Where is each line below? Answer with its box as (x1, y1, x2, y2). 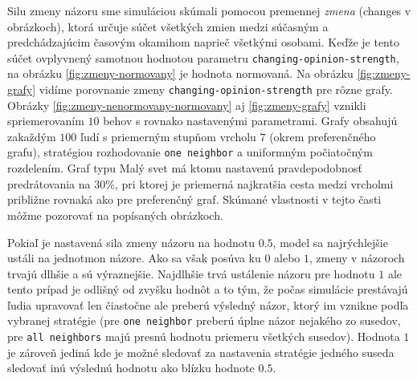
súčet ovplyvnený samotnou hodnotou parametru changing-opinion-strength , (7, 49, 399, 66)
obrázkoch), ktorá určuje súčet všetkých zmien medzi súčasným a (7, 18, 329, 34)
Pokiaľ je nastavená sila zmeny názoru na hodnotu (7, 233, 256, 250)
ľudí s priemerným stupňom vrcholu (80, 128, 256, 144)
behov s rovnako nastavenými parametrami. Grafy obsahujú (103, 112, 398, 129)
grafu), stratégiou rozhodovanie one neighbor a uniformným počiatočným (7, 144, 373, 160)
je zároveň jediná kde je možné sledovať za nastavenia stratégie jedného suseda (7, 343, 395, 360)
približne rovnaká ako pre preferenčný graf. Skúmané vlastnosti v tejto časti (7, 191, 382, 208)
